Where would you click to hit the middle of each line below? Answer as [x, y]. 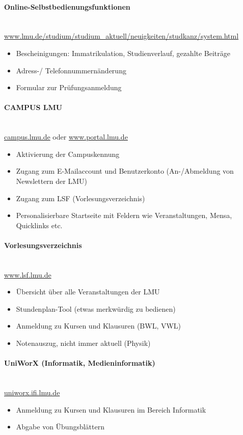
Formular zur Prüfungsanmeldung [69, 87]
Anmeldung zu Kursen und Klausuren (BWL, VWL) [99, 326]
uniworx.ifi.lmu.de [32, 392]
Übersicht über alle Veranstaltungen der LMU [88, 292]
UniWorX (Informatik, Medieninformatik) [80, 363]
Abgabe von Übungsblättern [60, 427]
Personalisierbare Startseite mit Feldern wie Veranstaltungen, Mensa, [124, 215]
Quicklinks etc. [39, 225]
